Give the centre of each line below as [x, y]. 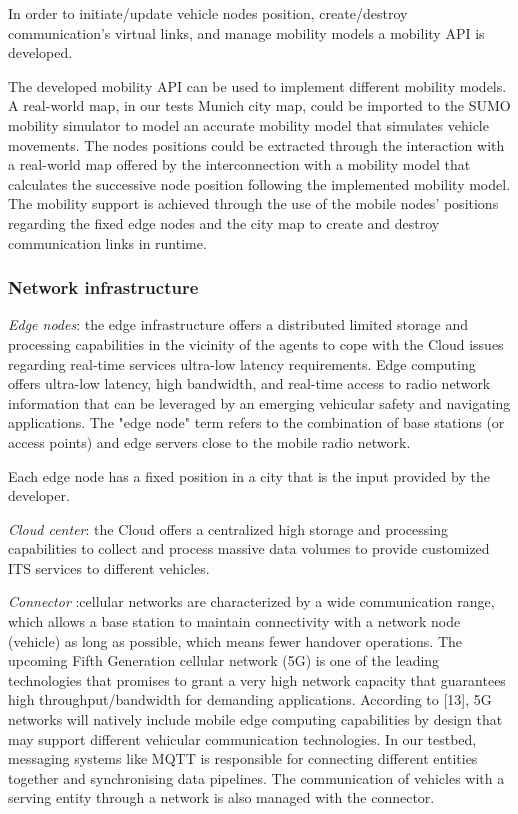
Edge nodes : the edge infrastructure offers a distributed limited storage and [238, 324]
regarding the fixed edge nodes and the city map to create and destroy [224, 222]
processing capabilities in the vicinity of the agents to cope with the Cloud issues [256, 343]
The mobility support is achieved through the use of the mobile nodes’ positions [253, 203]
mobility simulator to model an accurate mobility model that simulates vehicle [248, 124]
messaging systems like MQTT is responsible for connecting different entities [243, 758]
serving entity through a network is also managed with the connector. [221, 797]
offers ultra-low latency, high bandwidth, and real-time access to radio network [249, 383]
